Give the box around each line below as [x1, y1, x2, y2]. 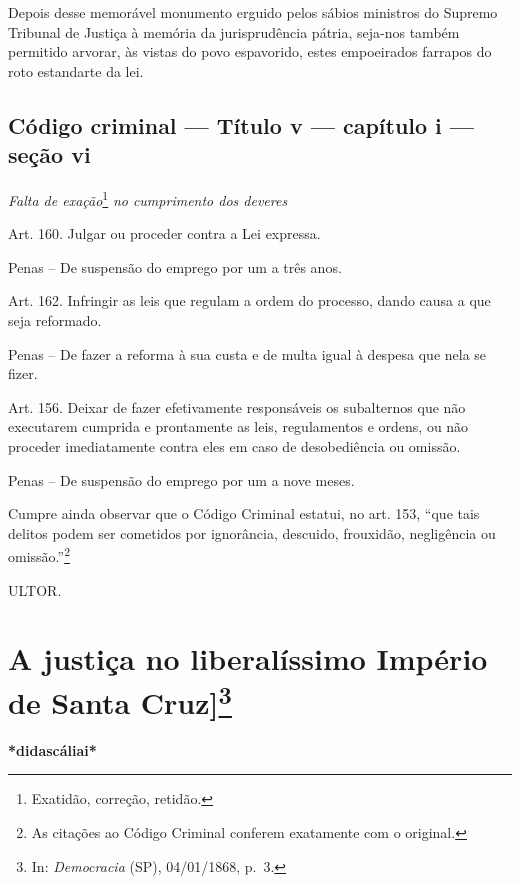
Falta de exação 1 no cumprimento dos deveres [8, 186, 288, 210]
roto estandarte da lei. [8, 60, 144, 81]
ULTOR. [8, 579, 62, 600]
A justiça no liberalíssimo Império [8, 638, 488, 679]
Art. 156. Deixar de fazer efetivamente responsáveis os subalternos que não [8, 396, 466, 417]
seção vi [8, 139, 91, 170]
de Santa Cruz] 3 [8, 677, 232, 722]
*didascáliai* [8, 739, 97, 760]
